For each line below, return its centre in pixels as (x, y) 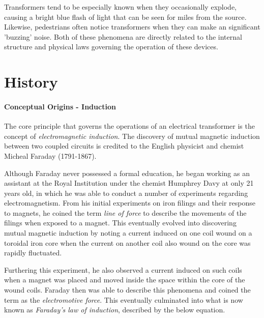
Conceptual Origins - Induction (60, 106)
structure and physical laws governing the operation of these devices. (111, 47)
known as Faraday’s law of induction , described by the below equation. (115, 310)
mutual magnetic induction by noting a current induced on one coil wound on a (128, 233)
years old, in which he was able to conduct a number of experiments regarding (126, 193)
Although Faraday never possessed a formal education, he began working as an (127, 173)
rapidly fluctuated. (33, 253)
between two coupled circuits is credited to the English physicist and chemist (124, 146)
